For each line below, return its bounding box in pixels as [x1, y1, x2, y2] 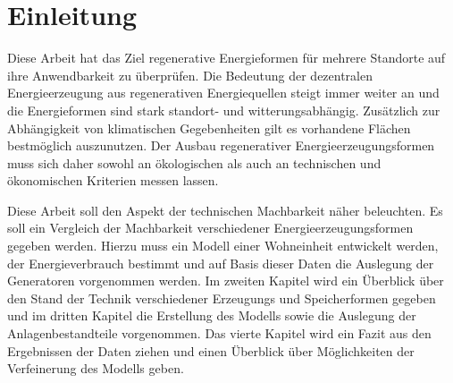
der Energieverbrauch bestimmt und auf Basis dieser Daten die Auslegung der [7, 253, 434, 272]
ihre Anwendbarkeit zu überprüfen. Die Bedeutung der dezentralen [7, 65, 373, 84]
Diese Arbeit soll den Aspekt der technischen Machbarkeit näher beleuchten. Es [7, 200, 443, 219]
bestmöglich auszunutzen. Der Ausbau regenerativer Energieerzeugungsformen [7, 136, 435, 155]
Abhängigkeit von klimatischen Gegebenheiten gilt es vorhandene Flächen [7, 118, 411, 137]
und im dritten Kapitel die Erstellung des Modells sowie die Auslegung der [7, 306, 416, 325]
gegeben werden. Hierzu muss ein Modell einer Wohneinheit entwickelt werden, [7, 236, 439, 255]
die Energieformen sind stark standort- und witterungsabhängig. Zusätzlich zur [7, 100, 440, 119]
